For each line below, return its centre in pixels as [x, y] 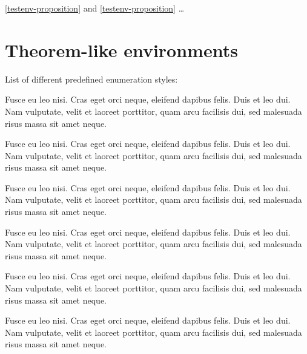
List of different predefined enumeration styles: [91, 79]
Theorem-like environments [121, 49]
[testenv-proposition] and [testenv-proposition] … [95, 8]
